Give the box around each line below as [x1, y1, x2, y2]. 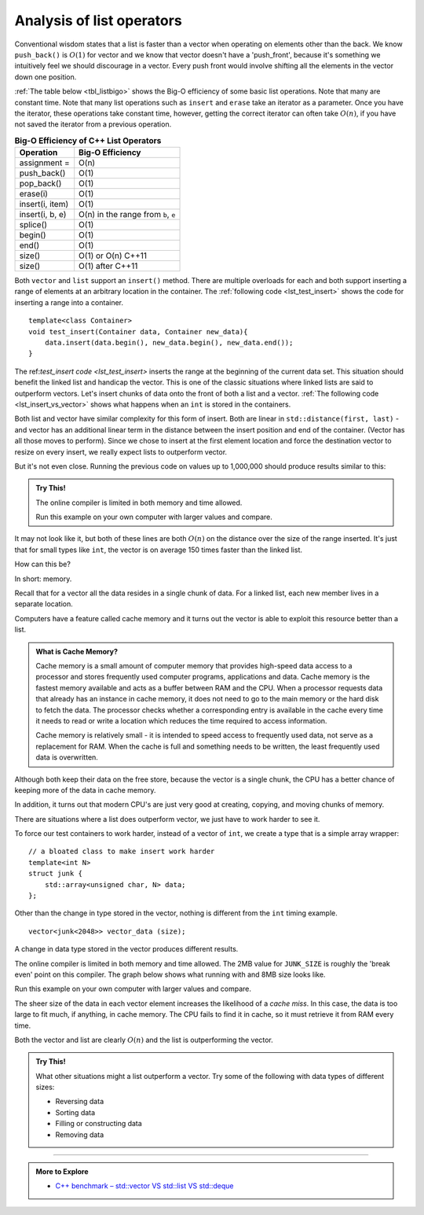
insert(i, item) [19, 199, 69, 210]
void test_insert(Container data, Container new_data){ [28, 327, 248, 336]
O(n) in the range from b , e [79, 209, 176, 220]
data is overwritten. [35, 753, 98, 762]
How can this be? [14, 559, 71, 569]
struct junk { [28, 869, 82, 878]
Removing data [55, 1129, 104, 1140]
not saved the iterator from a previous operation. [14, 120, 172, 129]
